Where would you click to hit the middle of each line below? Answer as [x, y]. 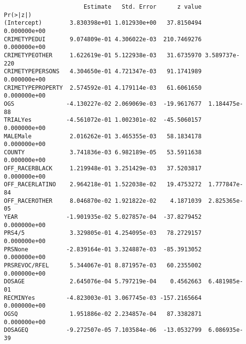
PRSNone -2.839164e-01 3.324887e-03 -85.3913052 [103, 249]
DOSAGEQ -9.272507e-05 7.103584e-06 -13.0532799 [103, 330]
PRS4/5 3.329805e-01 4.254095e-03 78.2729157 [103, 233]
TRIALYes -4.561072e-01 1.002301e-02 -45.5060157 [103, 120]
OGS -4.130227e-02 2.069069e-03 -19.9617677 [103, 104]
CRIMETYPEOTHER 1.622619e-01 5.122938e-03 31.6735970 [103, 55]
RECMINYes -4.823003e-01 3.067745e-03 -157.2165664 [103, 298]
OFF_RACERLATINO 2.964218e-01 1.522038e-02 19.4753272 [103, 185]
